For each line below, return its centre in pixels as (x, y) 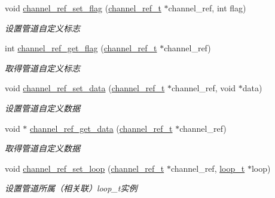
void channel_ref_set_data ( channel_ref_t (85, 88)
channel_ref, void (204, 88)
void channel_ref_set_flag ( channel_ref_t (83, 8)
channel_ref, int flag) (207, 8)
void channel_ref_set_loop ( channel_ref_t (85, 168)
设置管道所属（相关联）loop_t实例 (71, 188)
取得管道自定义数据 (42, 148)
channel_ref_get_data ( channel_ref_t (101, 128)
